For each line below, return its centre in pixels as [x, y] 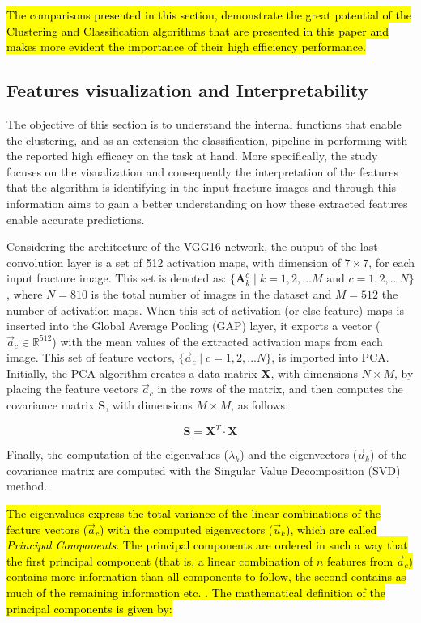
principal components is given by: [89, 608]
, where [25, 293]
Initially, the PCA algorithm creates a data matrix [132, 373]
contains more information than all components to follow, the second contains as [206, 576]
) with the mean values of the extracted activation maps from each [217, 341]
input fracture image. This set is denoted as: [117, 278]
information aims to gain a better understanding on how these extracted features [207, 203]
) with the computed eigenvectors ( [186, 529]
